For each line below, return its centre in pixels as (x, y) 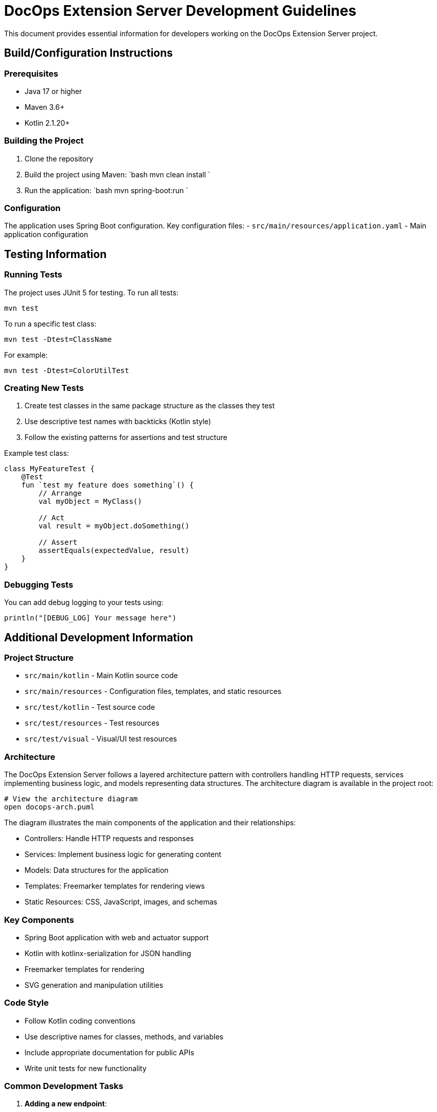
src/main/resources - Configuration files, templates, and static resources (153, 691)
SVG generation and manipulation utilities (94, 985)
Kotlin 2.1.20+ (47, 123)
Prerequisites (31, 73)
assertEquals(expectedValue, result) (114, 551)
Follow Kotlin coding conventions (80, 1021)
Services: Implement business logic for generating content (123, 854)
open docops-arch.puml (50, 807)
